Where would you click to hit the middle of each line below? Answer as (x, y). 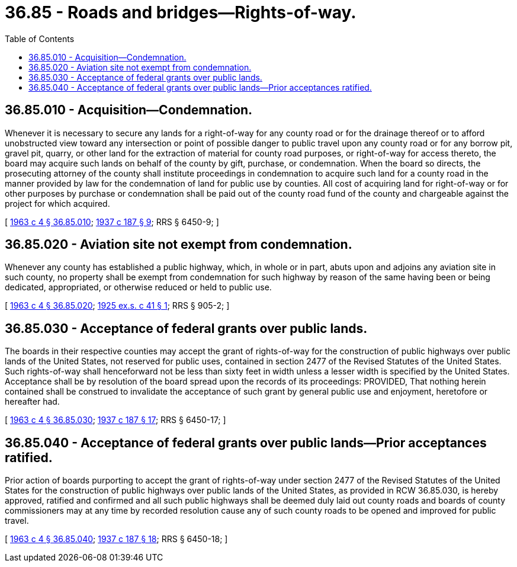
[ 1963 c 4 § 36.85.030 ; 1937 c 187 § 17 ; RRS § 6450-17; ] (115, 420)
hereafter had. (32, 402)
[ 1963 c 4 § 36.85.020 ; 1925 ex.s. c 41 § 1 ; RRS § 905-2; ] (117, 306)
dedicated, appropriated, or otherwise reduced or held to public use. (138, 287)
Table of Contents (40, 39)
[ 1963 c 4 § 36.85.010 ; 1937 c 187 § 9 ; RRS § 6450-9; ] (112, 222)
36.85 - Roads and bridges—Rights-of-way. (181, 12)
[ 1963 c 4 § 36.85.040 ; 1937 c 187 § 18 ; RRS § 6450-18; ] (116, 539)
